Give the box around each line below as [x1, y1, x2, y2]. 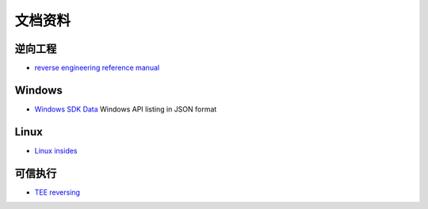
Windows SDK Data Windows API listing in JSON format [34, 104, 217, 114]
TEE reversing [34, 187, 81, 197]
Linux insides [34, 146, 78, 155]
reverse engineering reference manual [34, 63, 160, 73]
